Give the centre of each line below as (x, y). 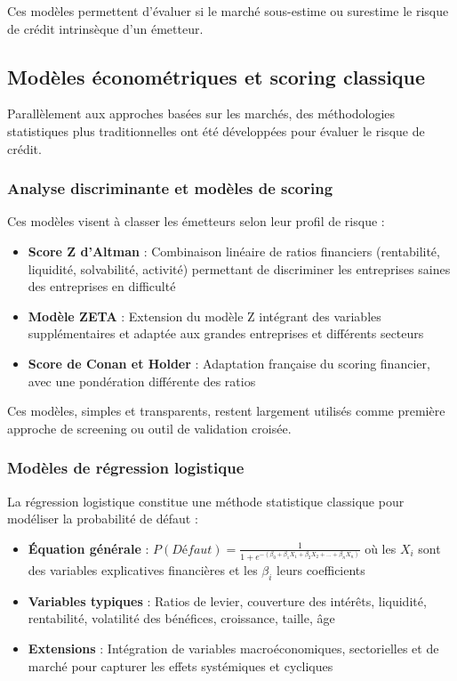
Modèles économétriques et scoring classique (216, 76)
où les (381, 548)
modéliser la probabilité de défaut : (103, 519)
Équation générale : (88, 548)
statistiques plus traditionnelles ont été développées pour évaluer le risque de (216, 130)
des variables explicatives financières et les (143, 570)
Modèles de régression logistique (126, 468)
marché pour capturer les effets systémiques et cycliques (180, 665)
